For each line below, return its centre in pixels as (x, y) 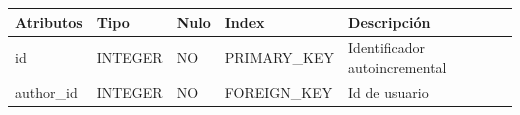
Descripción (389, 21)
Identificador (387, 47)
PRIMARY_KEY (279, 57)
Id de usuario (388, 91)
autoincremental (397, 66)
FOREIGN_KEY (278, 91)
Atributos (49, 21)
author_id (46, 91)
